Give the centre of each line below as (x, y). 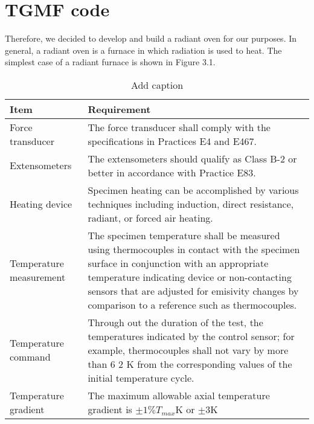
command (30, 357)
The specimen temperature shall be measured (184, 235)
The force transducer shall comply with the (179, 127)
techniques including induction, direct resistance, (191, 204)
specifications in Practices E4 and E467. (172, 141)
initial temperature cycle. (141, 377)
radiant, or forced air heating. (150, 217)
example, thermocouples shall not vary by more (188, 350)
